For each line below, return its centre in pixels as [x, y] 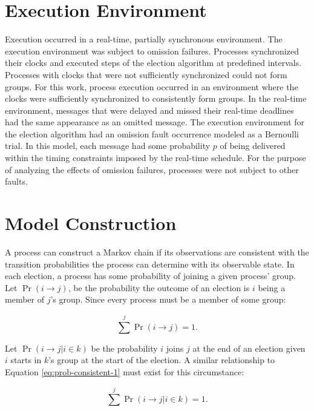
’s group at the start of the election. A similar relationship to [162, 360]
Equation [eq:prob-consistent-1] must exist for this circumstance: [125, 371]
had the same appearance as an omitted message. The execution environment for [155, 122]
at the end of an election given [249, 348]
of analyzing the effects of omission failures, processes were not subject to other [152, 169]
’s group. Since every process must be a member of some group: [168, 299]
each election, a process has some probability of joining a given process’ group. [150, 276]
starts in [26, 360]
